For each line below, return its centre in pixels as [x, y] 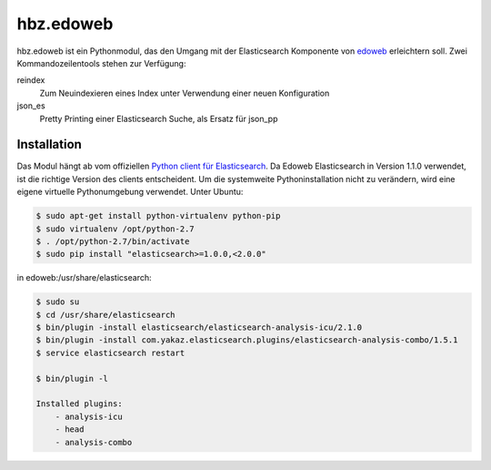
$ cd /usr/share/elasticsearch [106, 315]
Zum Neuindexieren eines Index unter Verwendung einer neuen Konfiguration [185, 93]
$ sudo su [58, 302]
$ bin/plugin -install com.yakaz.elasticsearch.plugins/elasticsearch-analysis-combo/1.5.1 [247, 340]
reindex [31, 80]
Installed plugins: [79, 404]
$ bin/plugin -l [72, 378]
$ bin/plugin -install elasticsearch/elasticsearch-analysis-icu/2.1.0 [199, 327]
